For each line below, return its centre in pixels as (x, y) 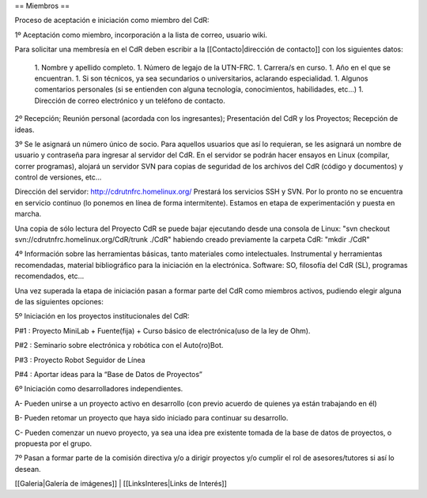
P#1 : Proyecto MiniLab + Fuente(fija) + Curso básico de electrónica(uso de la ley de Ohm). (162, 330)
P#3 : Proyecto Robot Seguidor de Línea (80, 360)
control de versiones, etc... (58, 177)
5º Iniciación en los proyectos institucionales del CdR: (102, 316)
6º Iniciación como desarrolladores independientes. (99, 389)
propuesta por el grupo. (53, 443)
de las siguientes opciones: (59, 301)
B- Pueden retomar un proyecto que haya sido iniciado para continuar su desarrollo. (151, 418)
